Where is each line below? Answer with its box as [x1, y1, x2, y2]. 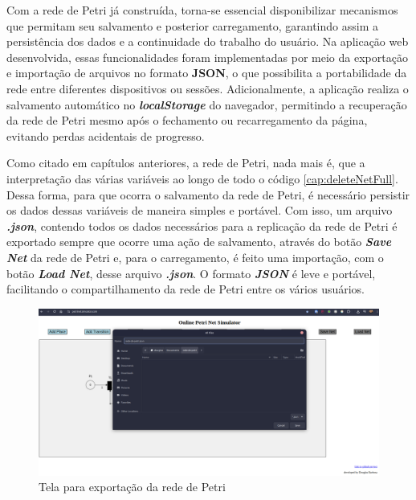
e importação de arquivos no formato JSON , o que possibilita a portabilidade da [6, 64, 407, 81]
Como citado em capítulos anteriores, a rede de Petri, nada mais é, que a [6, 154, 365, 171]
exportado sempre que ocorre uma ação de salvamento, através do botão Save [6, 233, 392, 250]
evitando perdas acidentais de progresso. [6, 127, 205, 144]
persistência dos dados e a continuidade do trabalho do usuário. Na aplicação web [6, 33, 409, 50]
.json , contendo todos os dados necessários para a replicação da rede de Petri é [6, 217, 398, 234]
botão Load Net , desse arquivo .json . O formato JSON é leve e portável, [6, 264, 376, 281]
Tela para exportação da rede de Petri [39, 478, 226, 495]
